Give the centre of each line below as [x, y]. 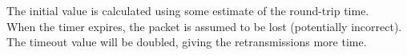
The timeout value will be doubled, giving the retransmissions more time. [187, 42]
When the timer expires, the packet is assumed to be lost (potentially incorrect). [204, 26]
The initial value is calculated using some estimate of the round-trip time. [188, 10]
